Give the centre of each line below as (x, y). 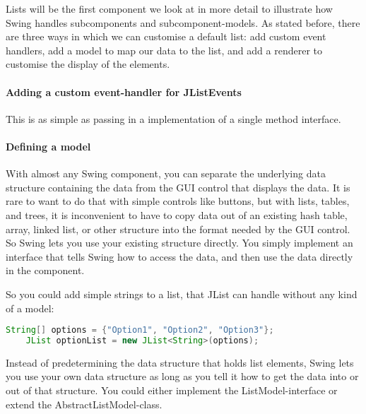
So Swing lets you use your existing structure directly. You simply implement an (179, 243)
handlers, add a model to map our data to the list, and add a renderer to (164, 50)
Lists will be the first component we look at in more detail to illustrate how (169, 8)
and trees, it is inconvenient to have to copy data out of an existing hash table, (177, 214)
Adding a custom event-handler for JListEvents (124, 91)
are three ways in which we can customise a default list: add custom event (166, 36)
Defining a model (48, 146)
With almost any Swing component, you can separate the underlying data (166, 173)
